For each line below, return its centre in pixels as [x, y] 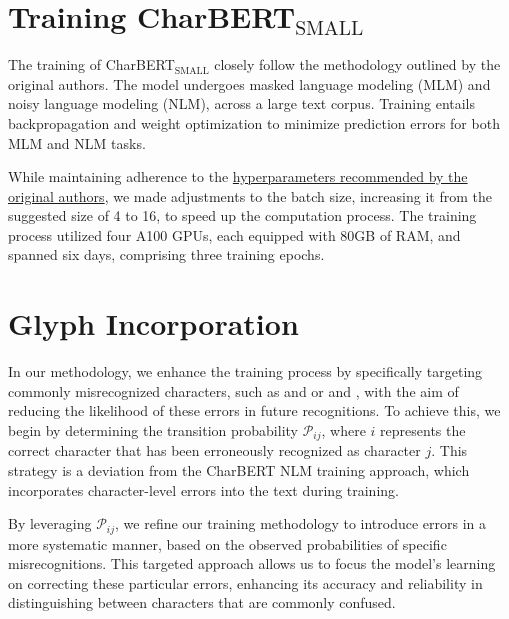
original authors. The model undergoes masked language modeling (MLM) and [249, 83]
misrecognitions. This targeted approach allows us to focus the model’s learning [252, 563]
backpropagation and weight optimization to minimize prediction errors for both [254, 122]
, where [343, 429]
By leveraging [50, 523]
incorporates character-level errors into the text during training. [203, 489]
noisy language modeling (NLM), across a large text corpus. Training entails [242, 103]
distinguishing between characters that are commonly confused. [202, 602]
